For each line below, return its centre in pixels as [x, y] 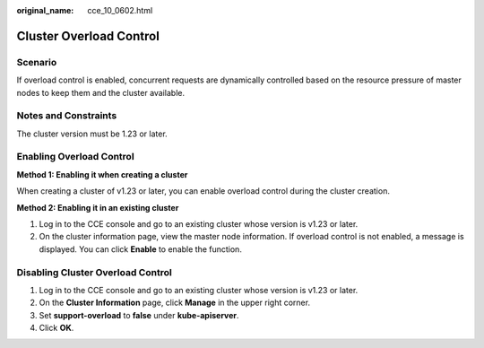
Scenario [37, 62]
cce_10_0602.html [120, 10]
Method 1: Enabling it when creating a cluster [102, 174]
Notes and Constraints [67, 116]
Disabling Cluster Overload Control [94, 272]
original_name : [45, 10]
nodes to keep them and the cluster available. [101, 92]
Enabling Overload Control [75, 157]
